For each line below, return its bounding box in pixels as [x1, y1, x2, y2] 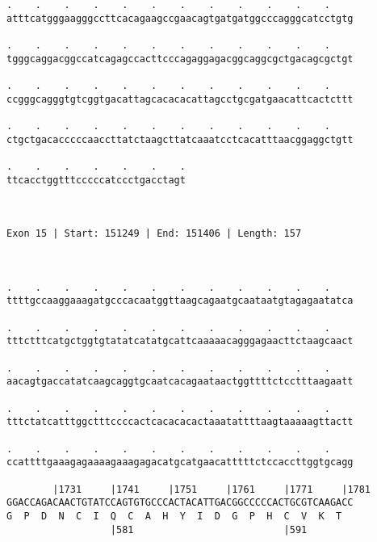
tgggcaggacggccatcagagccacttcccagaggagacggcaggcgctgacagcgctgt [6, 53, 354, 65]
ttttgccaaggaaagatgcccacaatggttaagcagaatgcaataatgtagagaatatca [6, 295, 354, 307]
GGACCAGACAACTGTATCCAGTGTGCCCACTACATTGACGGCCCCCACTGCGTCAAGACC [6, 497, 354, 509]
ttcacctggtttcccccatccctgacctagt [6, 174, 186, 186]
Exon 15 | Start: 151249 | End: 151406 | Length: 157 [6, 228, 302, 240]
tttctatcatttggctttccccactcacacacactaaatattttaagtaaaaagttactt [6, 416, 354, 428]
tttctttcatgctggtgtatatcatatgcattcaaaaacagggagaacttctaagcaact [6, 335, 354, 347]
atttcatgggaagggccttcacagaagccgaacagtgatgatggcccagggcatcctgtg [6, 12, 354, 24]
